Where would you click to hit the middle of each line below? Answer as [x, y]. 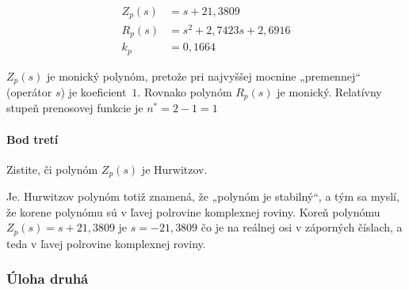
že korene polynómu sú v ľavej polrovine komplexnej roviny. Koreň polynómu [193, 211]
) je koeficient [94, 91]
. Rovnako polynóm [185, 91]
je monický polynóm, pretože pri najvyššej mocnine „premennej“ [203, 75]
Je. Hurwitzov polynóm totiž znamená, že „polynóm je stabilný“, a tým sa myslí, [203, 196]
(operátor [29, 91]
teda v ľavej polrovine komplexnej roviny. [106, 243]
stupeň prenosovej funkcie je [75, 108]
